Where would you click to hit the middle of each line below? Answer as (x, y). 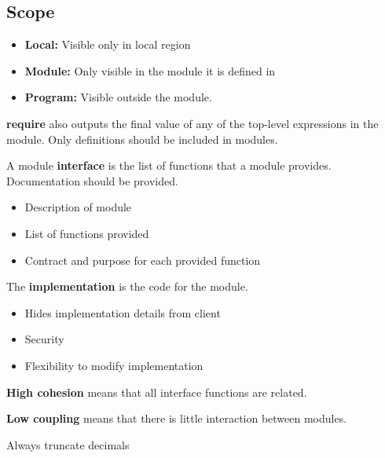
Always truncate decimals (68, 444)
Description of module (78, 207)
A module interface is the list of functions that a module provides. (169, 165)
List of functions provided (87, 233)
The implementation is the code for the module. (127, 286)
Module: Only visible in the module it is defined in (150, 70)
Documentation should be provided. (92, 180)
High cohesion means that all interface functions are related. (157, 392)
